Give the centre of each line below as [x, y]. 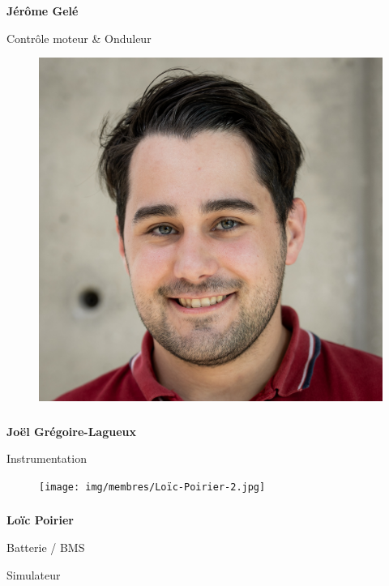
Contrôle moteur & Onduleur [79, 38]
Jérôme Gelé [43, 10]
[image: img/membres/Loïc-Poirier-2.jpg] [152, 487]
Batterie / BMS [46, 547]
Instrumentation [47, 458]
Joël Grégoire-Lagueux [71, 431]
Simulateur [34, 574]
